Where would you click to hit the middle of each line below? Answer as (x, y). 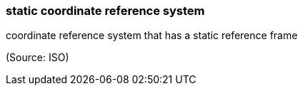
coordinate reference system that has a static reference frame (152, 36)
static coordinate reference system (105, 11)
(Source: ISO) (38, 58)
